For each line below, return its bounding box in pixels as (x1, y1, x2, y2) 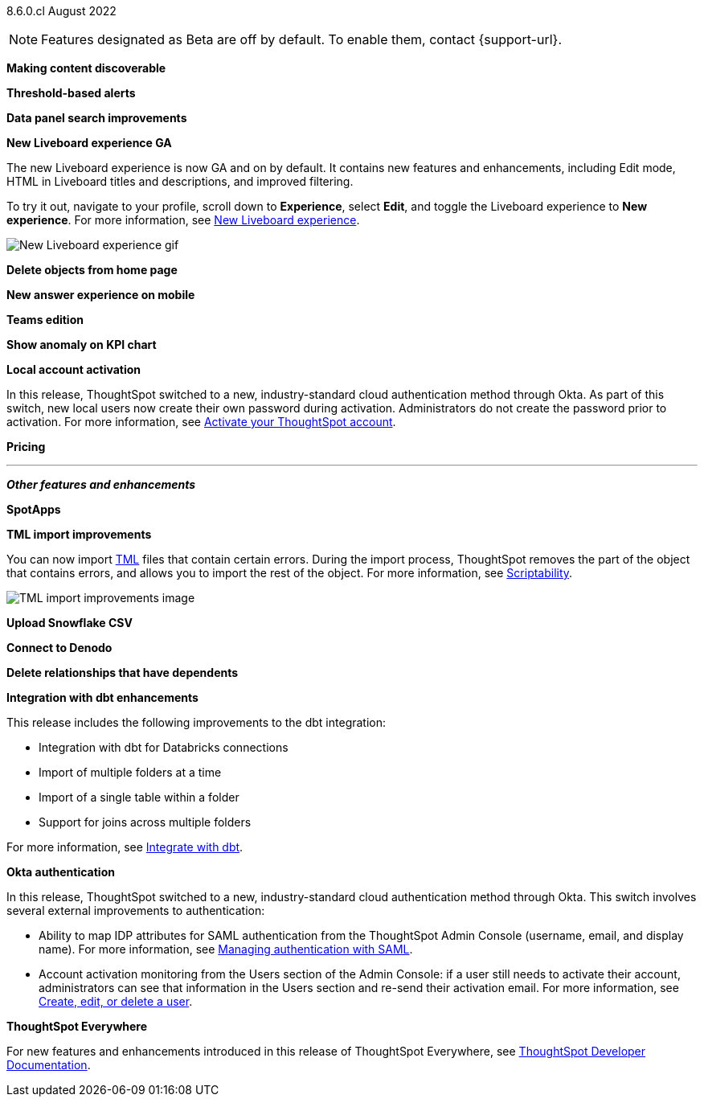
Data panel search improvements (6, 111, 187, 125)
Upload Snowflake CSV (6, 616, 133, 629)
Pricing (6, 440, 46, 453)
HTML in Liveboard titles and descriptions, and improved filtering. (6, 174, 354, 188)
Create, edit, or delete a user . (39, 994, 193, 1008)
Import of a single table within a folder (39, 790, 239, 804)
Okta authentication (6, 865, 115, 879)
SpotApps (6, 502, 61, 516)
